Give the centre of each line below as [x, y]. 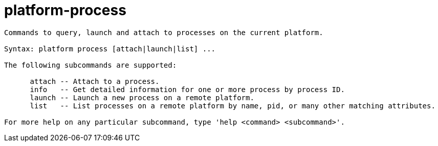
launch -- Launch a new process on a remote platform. [142, 97]
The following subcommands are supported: [91, 65]
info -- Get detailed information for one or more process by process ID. [187, 89]
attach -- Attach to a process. [95, 81]
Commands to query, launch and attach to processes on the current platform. [164, 32]
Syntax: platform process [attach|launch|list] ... [110, 49]
